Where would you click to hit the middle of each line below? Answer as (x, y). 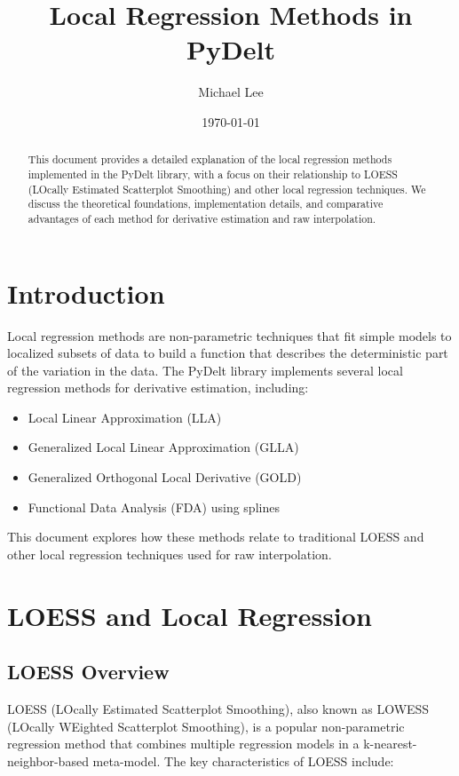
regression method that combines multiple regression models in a (183, 744)
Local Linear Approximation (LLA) (125, 417)
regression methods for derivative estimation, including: (158, 388)
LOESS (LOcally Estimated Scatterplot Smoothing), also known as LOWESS (218, 709)
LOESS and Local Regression (190, 615)
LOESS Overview (88, 672)
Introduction (86, 293)
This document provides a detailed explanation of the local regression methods (210, 159)
